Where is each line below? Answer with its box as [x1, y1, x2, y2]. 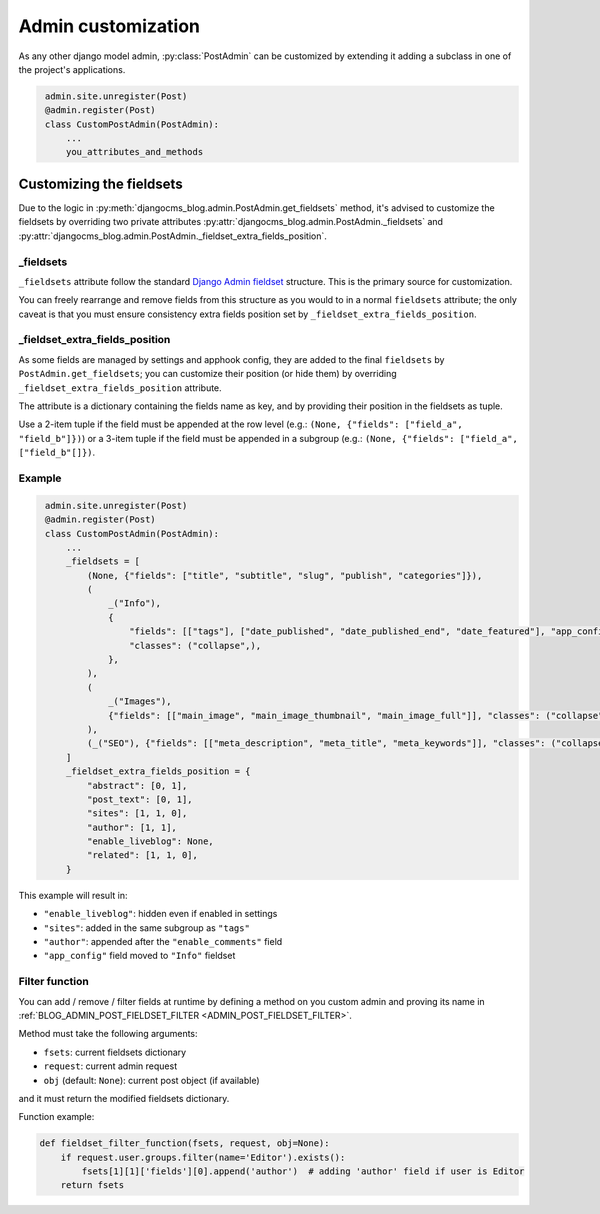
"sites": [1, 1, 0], [86, 808, 188, 819]
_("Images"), [108, 696, 172, 707]
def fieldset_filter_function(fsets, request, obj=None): [39, 1138, 330, 1149]
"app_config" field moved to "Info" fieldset [43, 950, 236, 962]
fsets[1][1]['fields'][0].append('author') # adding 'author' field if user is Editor [81, 1166, 525, 1177]
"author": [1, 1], [86, 821, 177, 833]
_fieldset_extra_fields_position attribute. [18, 381, 222, 394]
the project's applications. [18, 63, 126, 75]
